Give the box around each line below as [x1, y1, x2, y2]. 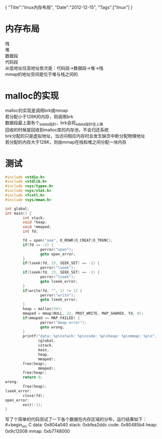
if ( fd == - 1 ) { [23, 242, 54, 247]
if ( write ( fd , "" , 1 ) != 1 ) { [23, 288, 82, 293]
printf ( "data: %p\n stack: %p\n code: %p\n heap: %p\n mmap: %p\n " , [23, 334, 157, 339]
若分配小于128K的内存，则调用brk [5, 113, 74, 119]
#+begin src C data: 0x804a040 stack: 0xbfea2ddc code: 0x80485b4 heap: [5, 422, 158, 429]
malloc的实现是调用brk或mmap [5, 107, 68, 113]
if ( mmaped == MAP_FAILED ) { [23, 315, 80, 320]
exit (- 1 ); [23, 402, 43, 407]
